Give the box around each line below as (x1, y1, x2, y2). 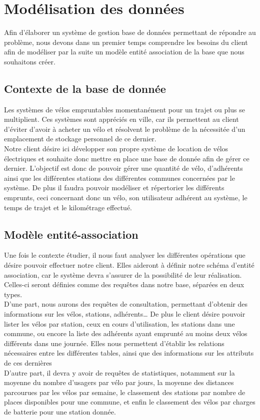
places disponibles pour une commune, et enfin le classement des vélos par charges (4, 397, 255, 407)
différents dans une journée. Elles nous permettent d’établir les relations (4, 338, 224, 348)
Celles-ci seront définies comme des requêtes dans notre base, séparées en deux (4, 279, 244, 290)
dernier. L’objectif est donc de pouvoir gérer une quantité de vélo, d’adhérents (4, 163, 243, 173)
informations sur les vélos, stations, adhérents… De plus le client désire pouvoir (4, 309, 245, 319)
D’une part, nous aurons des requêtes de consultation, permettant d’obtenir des (4, 299, 247, 309)
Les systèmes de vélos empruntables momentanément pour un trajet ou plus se (4, 104, 245, 114)
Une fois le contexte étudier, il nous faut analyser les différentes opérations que (4, 250, 245, 260)
